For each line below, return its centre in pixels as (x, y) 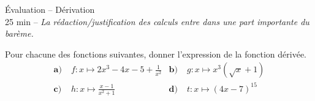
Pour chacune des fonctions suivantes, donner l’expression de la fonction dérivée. (156, 54)
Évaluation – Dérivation (50, 9)
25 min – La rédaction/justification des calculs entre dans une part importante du (157, 21)
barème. (19, 33)
